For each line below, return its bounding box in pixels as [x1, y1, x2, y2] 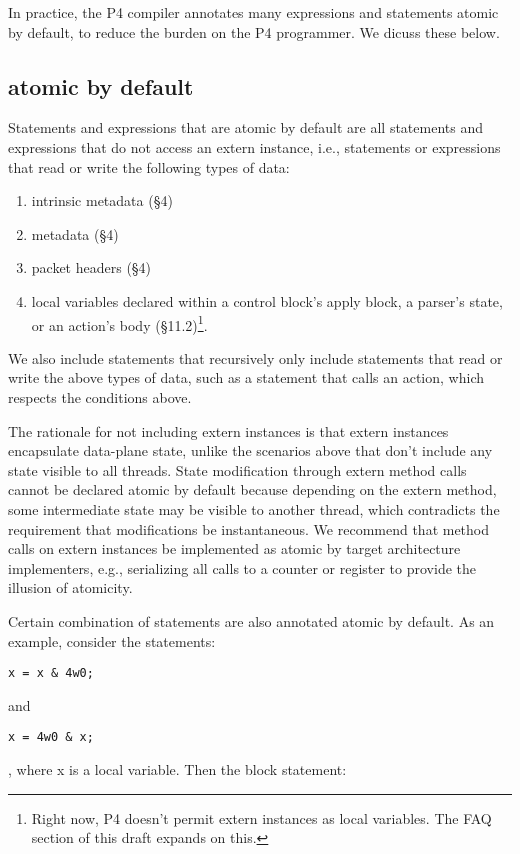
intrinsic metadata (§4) [31, 190, 173, 211]
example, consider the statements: [8, 630, 216, 651]
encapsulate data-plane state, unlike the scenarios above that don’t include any [8, 440, 493, 461]
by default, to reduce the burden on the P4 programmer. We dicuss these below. [8, 21, 500, 42]
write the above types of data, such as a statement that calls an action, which [8, 367, 484, 388]
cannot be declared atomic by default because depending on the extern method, [8, 479, 497, 500]
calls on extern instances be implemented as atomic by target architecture [8, 538, 461, 559]
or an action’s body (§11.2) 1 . [31, 311, 208, 335]
